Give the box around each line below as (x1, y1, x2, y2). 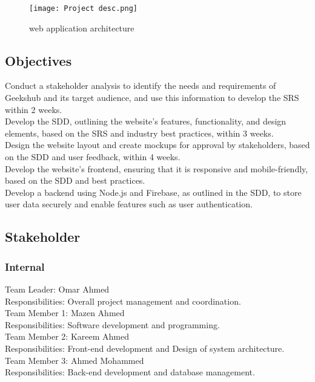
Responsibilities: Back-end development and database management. (5, 366, 255, 378)
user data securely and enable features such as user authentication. (5, 198, 253, 210)
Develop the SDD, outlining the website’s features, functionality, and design (5, 115, 287, 128)
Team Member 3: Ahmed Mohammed (5, 354, 144, 366)
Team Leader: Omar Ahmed (5, 282, 110, 295)
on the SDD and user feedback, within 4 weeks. (5, 151, 181, 163)
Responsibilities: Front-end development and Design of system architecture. (5, 342, 285, 354)
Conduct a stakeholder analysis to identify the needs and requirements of (5, 79, 276, 92)
